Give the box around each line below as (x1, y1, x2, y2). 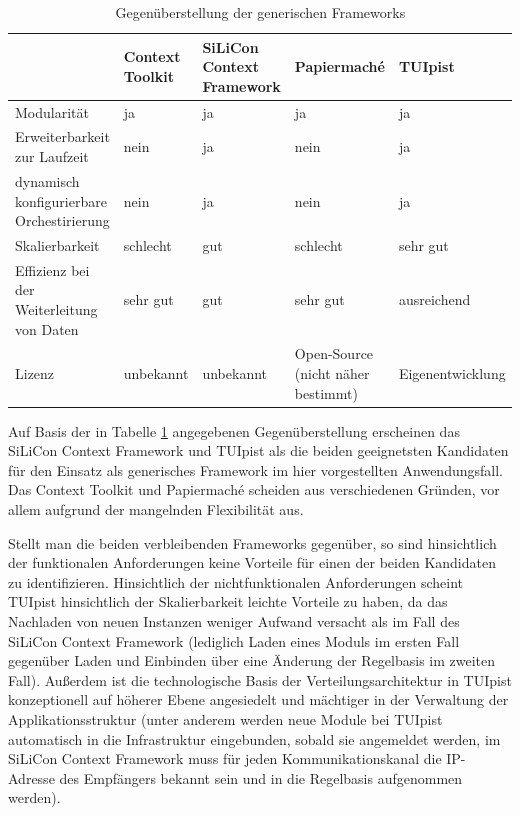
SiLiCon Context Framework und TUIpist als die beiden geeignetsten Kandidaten (8, 440, 509, 461)
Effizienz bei (15, 259, 90, 280)
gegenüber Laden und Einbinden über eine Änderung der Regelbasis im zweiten (8, 650, 496, 671)
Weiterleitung (15, 298, 98, 319)
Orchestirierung (15, 210, 110, 231)
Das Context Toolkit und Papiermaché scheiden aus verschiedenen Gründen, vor (8, 479, 500, 500)
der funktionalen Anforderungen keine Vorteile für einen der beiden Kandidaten (8, 552, 496, 573)
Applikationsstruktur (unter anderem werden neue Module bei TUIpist (8, 709, 443, 729)
